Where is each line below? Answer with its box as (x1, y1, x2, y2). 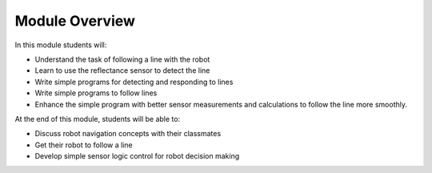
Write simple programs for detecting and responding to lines (34, 77, 234, 86)
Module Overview (14, 12, 136, 30)
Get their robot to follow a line (34, 140, 133, 150)
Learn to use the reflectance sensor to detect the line (34, 66, 210, 75)
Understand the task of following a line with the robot (34, 54, 210, 64)
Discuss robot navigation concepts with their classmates (34, 129, 222, 139)
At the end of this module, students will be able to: (14, 114, 180, 123)
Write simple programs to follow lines (34, 88, 158, 98)
